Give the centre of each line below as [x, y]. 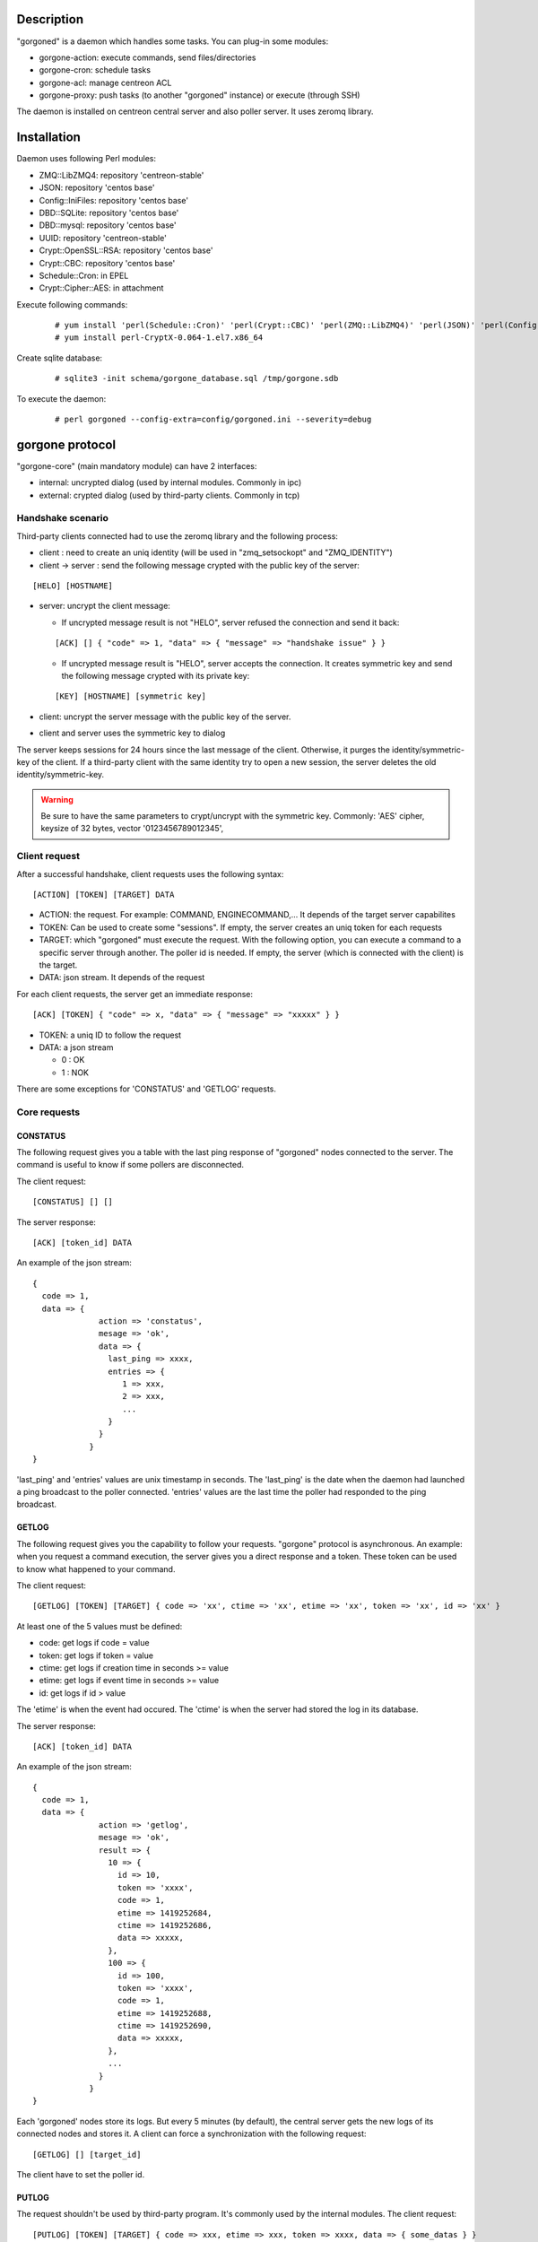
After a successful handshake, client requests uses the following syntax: [150, 873]
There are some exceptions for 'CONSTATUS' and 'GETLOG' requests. [147, 1089]
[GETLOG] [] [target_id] [87, 2154]
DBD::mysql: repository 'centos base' [108, 225]
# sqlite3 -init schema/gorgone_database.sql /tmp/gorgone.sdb [197, 378]
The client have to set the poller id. [81, 2174]
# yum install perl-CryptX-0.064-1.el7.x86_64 [159, 338]
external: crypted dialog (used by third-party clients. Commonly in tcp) [169, 495]
